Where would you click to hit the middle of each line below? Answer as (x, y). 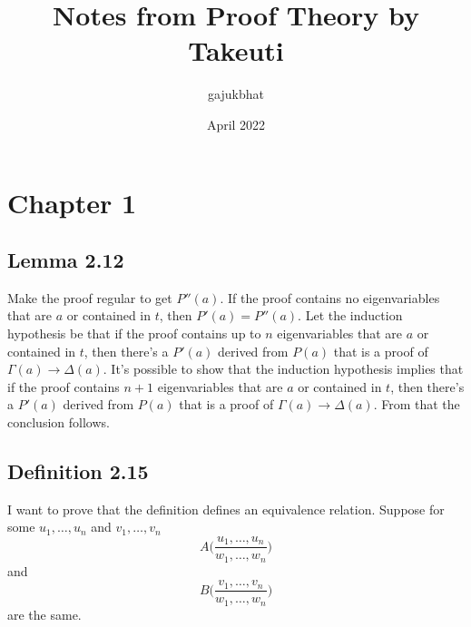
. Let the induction (350, 315)
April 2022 (236, 124)
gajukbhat (236, 94)
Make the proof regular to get (90, 297)
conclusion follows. (59, 422)
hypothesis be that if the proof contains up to (134, 333)
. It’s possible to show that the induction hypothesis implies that (283, 369)
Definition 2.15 (78, 471)
